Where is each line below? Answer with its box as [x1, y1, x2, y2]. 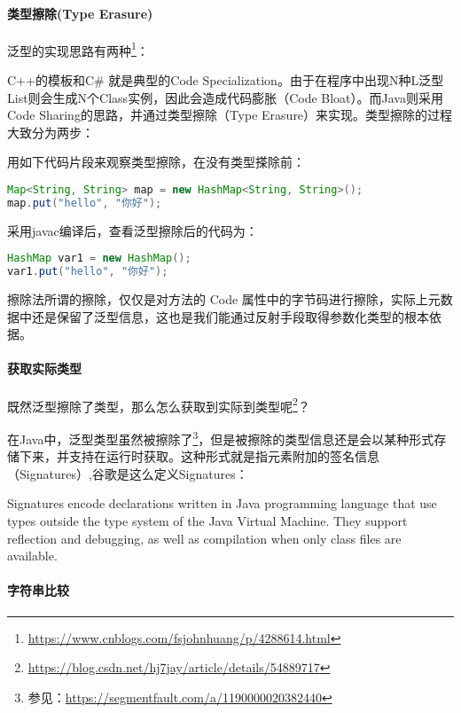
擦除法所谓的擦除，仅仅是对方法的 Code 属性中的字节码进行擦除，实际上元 [7, 290, 441, 309]
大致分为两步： [7, 122, 94, 141]
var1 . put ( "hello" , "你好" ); [7, 265, 168, 278]
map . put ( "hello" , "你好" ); [7, 196, 162, 209]
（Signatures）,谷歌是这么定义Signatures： [7, 464, 248, 482]
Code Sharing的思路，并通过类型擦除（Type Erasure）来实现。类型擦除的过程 [7, 106, 453, 124]
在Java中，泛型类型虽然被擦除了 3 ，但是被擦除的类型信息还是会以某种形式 [7, 427, 434, 448]
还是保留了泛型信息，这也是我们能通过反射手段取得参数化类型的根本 [31, 307, 429, 325]
